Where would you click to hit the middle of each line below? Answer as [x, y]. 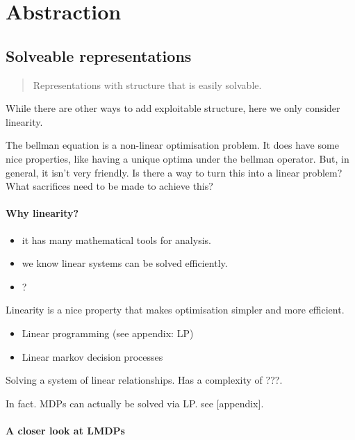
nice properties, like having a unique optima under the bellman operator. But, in [177, 158]
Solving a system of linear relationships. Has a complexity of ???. [144, 380]
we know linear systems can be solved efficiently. [125, 263]
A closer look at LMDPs [65, 430]
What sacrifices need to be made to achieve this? [109, 186]
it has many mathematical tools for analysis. [116, 239]
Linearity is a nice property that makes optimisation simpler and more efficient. [175, 310]
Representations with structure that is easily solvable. [147, 84]
